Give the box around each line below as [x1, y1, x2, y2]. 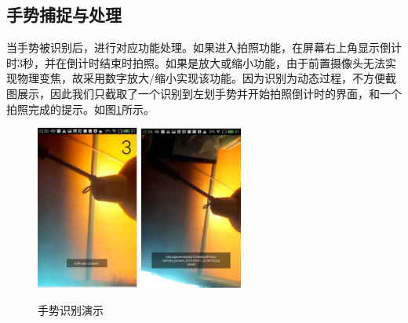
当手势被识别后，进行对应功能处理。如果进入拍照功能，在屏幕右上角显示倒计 [6, 39, 402, 56]
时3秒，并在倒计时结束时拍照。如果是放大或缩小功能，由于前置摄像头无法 [6, 54, 385, 71]
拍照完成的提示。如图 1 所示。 [6, 100, 155, 117]
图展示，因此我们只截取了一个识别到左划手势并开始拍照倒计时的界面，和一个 [6, 85, 402, 101]
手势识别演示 [38, 302, 104, 318]
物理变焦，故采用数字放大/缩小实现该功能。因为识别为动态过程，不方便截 [16, 70, 396, 86]
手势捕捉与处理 [6, 2, 122, 27]
